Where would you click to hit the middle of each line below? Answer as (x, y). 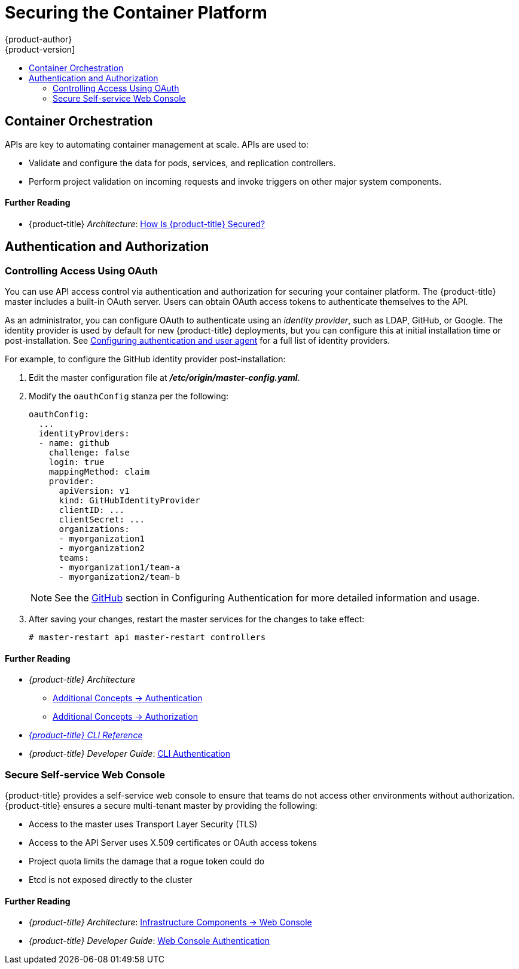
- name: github (74, 443)
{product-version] (40, 49)
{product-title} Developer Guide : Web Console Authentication (149, 941)
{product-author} (39, 39)
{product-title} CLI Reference (86, 735)
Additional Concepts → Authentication (128, 698)
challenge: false (89, 453)
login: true (77, 462)
